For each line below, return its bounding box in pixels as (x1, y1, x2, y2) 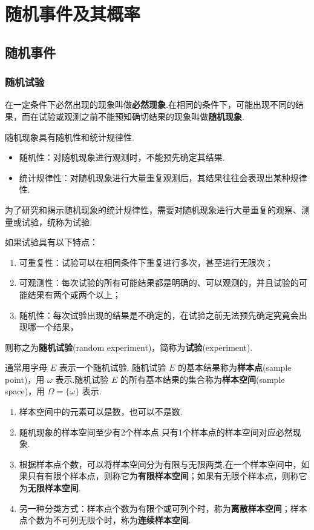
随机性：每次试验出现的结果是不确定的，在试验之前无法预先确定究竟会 (19, 308, 299, 321)
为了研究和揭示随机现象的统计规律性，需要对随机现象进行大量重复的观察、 (5, 203, 301, 216)
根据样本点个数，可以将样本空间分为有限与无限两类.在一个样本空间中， (19, 457, 301, 470)
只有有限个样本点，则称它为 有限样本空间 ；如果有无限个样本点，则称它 (27, 469, 307, 482)
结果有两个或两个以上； (27, 288, 121, 300)
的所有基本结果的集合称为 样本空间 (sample (120, 373, 285, 385)
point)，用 (5, 373, 45, 385)
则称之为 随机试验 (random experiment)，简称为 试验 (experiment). (5, 340, 253, 353)
